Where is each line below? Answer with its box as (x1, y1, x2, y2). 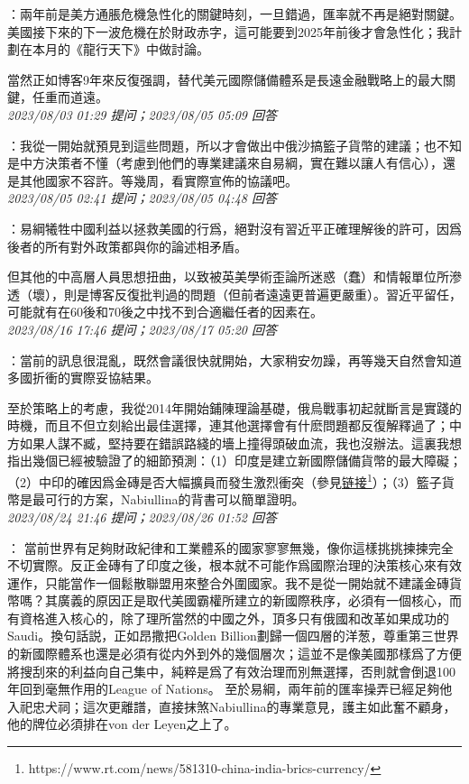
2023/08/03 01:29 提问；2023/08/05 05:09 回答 (7, 105, 277, 124)
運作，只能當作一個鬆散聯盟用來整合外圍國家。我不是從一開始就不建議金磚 (7, 573, 449, 592)
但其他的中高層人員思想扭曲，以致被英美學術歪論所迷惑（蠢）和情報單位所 (7, 267, 449, 286)
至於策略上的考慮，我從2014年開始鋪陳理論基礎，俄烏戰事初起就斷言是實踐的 (7, 398, 462, 417)
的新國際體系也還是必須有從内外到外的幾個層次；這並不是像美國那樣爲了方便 (7, 644, 462, 663)
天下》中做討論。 (107, 40, 209, 59)
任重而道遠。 (32, 88, 108, 106)
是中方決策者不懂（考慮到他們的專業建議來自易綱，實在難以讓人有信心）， (7, 153, 443, 172)
